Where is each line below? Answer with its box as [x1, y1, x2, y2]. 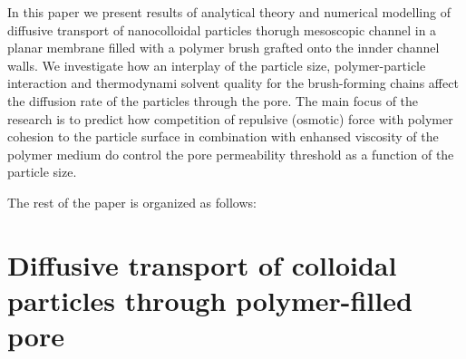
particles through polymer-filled [7, 281, 413, 318]
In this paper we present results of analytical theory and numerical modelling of [7, 3, 451, 21]
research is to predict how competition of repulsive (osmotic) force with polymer [7, 109, 453, 128]
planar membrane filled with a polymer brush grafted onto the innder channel [7, 38, 440, 57]
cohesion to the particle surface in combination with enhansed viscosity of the [7, 127, 439, 146]
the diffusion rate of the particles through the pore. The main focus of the [7, 91, 419, 110]
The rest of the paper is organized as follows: [7, 192, 257, 211]
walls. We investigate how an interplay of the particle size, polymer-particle [7, 55, 426, 74]
